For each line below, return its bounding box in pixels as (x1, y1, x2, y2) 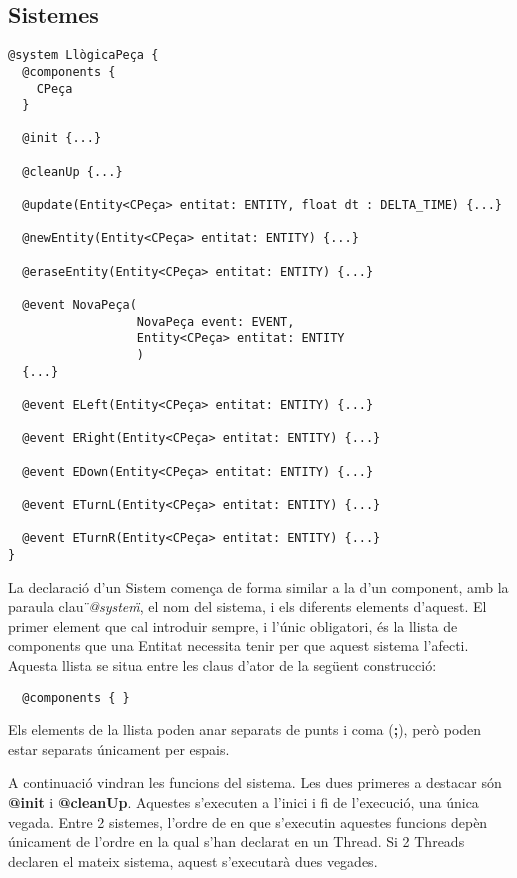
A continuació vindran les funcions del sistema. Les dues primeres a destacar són (8, 772, 502, 793)
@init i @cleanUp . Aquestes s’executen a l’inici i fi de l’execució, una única (8, 791, 479, 812)
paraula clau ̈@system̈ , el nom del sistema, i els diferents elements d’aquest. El (8, 596, 487, 617)
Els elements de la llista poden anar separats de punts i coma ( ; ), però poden (8, 719, 482, 740)
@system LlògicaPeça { (8, 48, 159, 63)
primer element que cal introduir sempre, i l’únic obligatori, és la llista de (8, 615, 458, 636)
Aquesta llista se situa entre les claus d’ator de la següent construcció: (8, 654, 437, 675)
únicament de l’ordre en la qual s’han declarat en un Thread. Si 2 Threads (8, 831, 465, 852)
